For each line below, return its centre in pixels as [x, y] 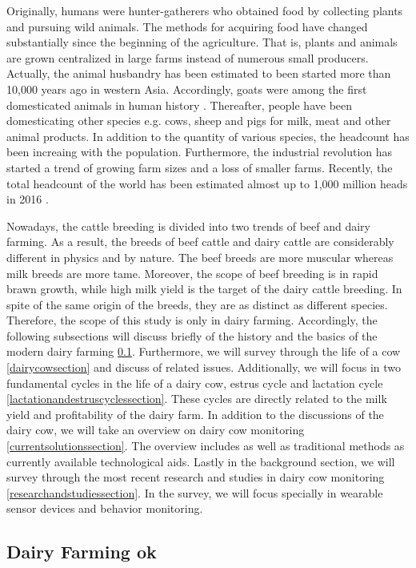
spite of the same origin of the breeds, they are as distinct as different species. [197, 304]
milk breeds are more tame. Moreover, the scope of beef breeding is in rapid [192, 273]
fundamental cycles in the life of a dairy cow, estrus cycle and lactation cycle [195, 383]
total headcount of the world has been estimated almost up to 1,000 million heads [207, 183]
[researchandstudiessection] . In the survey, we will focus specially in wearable [195, 492]
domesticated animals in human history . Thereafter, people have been [180, 105]
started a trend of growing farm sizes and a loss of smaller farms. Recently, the [200, 167]
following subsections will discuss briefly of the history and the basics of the [192, 335]
